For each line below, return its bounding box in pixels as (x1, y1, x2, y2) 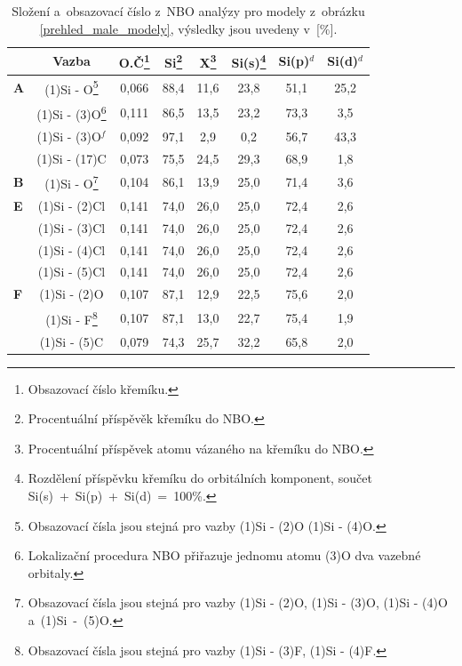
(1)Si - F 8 (45, 308, 98, 328)
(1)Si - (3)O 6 (36, 102, 107, 123)
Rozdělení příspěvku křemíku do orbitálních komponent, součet (28, 469, 372, 487)
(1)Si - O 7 (44, 172, 99, 193)
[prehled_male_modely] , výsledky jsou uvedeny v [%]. (39, 19, 338, 37)
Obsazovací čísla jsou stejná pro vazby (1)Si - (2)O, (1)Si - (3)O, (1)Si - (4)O (28, 593, 448, 612)
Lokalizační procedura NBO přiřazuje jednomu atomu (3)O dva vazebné (28, 546, 421, 565)
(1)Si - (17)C (36, 148, 107, 167)
